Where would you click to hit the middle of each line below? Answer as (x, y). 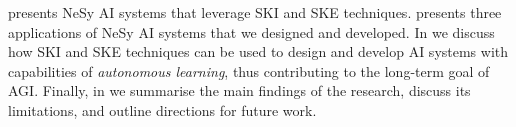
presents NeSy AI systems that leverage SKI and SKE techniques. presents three (255, 12)
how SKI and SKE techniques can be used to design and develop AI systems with (258, 51)
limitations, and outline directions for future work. (162, 109)
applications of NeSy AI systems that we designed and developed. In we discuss (251, 31)
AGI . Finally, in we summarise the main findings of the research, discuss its (239, 90)
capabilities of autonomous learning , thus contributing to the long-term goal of (249, 70)
